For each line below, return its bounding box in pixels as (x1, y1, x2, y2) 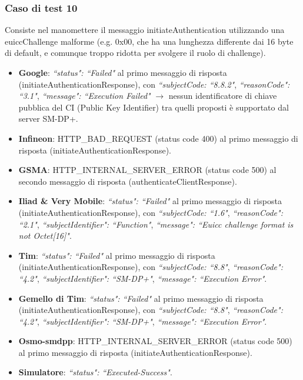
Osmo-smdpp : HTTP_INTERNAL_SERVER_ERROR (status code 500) (18, 335, 292, 347)
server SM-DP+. (18, 112, 78, 125)
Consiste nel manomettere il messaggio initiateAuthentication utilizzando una (5, 24, 285, 36)
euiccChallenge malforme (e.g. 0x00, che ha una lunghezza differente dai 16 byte (5, 35, 294, 47)
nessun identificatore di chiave (168, 89, 277, 102)
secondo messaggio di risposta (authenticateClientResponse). (18, 175, 237, 187)
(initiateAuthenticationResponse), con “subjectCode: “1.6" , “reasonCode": (18, 206, 283, 218)
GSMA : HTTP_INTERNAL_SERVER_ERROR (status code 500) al (18, 164, 277, 176)
